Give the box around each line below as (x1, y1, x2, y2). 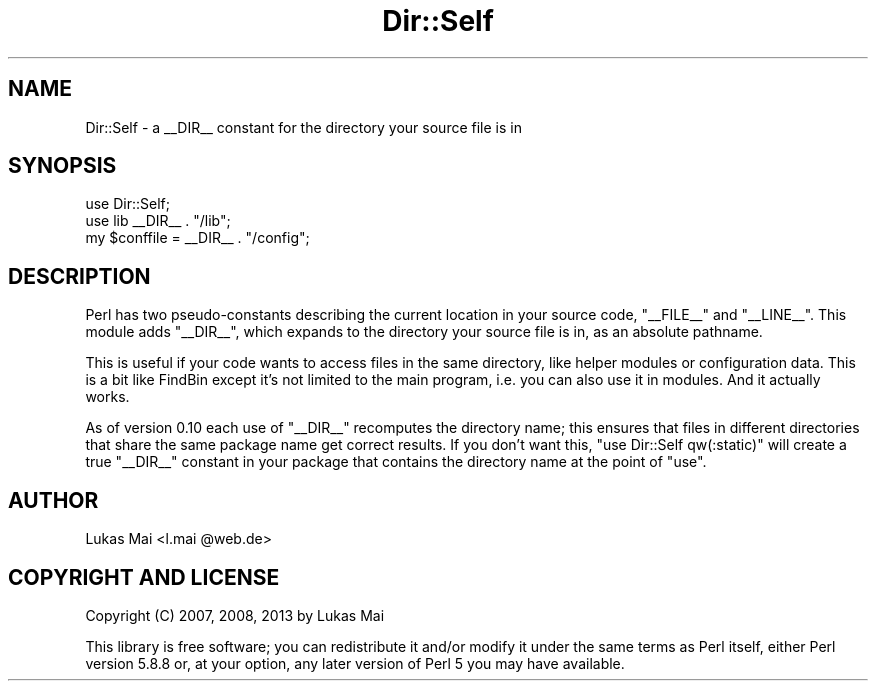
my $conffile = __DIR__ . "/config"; (85, 229, 310, 247)
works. (85, 388, 130, 406)
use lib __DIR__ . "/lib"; (85, 212, 231, 230)
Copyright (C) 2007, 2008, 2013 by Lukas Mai (85, 606, 385, 624)
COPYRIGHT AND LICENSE (8, 564, 280, 590)
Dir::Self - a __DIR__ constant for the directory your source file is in (85, 118, 522, 136)
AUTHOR (8, 487, 99, 513)
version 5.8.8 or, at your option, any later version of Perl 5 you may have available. (85, 654, 625, 672)
